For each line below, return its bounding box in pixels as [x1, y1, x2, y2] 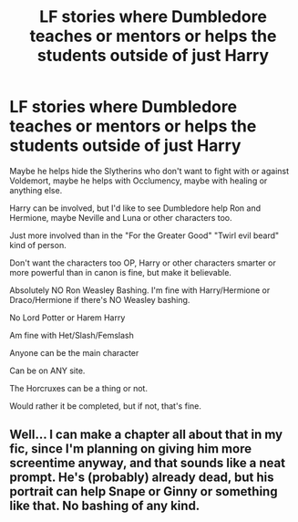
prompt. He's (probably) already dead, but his [9, 470, 274, 485]
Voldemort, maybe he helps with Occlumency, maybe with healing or [9, 175, 268, 186]
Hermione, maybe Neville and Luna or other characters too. [9, 212, 232, 223]
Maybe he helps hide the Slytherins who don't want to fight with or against [9, 165, 290, 176]
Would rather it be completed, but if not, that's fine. [9, 400, 202, 412]
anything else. [9, 184, 63, 195]
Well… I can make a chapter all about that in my [9, 427, 283, 443]
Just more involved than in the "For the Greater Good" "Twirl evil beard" [9, 230, 280, 241]
